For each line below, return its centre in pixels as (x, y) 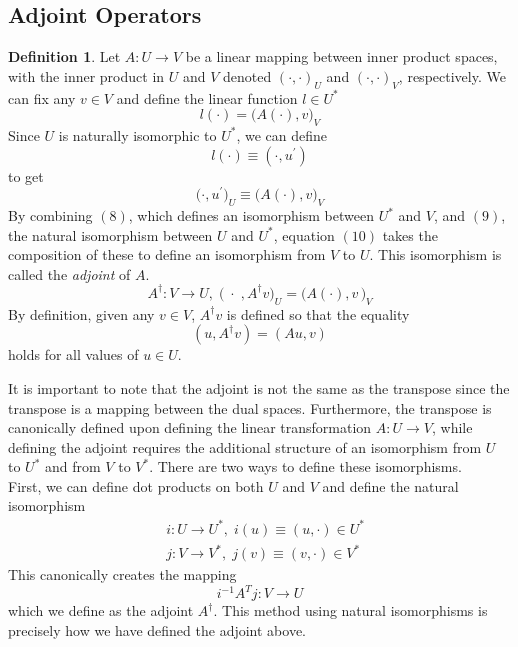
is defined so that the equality (318, 313)
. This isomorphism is (435, 254)
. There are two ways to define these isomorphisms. (305, 466)
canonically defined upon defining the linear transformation (190, 427)
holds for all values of (73, 354)
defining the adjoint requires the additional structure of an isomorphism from (245, 446)
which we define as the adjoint (101, 610)
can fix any (42, 97)
